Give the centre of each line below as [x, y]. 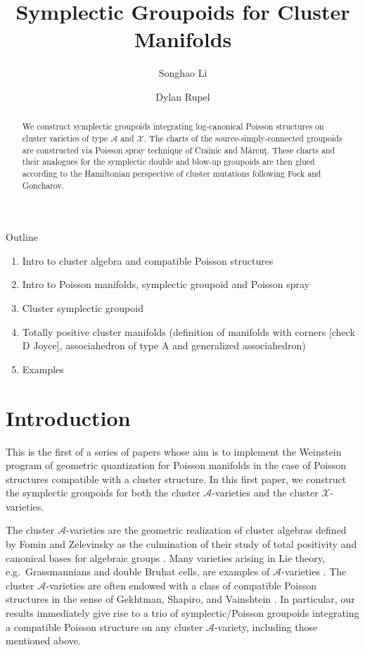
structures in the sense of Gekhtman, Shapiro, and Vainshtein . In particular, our [180, 599]
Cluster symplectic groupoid [83, 308]
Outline [22, 237]
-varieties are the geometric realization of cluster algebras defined [206, 530]
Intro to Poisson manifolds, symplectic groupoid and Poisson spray [166, 284]
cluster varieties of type [65, 138]
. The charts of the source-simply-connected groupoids [243, 138]
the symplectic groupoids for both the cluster [103, 493]
